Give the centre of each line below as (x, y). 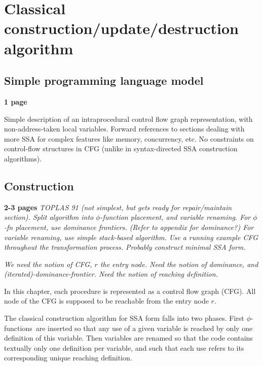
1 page (16, 101)
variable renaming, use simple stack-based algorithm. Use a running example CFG (131, 237)
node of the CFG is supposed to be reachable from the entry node (106, 301)
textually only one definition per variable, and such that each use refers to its (124, 347)
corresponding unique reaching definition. (68, 358)
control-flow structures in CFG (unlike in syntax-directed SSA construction (121, 148)
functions (18, 328)
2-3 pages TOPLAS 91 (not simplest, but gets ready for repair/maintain (118, 207)
